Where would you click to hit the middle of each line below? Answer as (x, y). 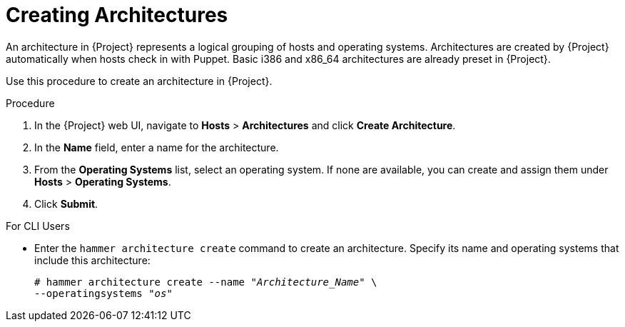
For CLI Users (38, 226)
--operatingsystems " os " (103, 293)
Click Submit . (66, 203)
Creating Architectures (117, 15)
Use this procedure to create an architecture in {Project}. (139, 81)
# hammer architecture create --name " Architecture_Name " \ (206, 282)
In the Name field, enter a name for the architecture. (157, 147)
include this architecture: (92, 260)
